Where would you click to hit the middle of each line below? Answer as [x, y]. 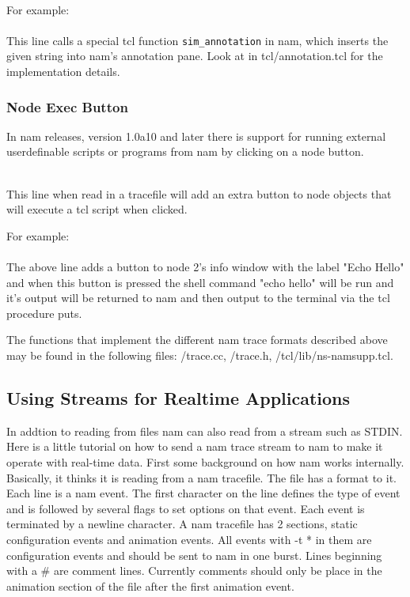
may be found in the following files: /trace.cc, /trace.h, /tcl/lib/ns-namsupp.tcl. [200, 355]
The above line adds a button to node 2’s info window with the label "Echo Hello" [205, 266]
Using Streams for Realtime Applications [178, 397]
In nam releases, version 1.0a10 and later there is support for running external [196, 136]
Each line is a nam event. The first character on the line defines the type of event [203, 493]
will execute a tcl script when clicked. [97, 209]
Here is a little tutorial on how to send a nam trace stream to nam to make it [195, 446]
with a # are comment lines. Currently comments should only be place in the [194, 571]
